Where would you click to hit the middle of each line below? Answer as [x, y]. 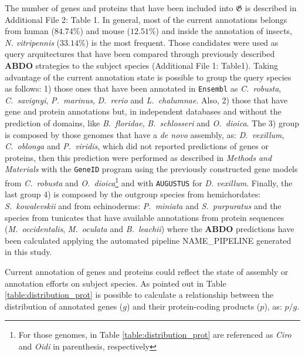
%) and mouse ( [102, 31]
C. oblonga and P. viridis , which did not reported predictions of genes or [137, 146]
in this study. [28, 252]
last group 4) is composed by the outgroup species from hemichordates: [133, 194]
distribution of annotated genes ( [64, 306]
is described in [271, 8]
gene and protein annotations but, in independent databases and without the [143, 111]
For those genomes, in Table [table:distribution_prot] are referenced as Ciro [155, 335]
